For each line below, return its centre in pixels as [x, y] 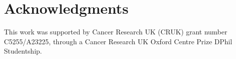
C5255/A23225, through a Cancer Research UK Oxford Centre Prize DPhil [118, 41]
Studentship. [23, 51]
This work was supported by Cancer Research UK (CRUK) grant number [116, 32]
